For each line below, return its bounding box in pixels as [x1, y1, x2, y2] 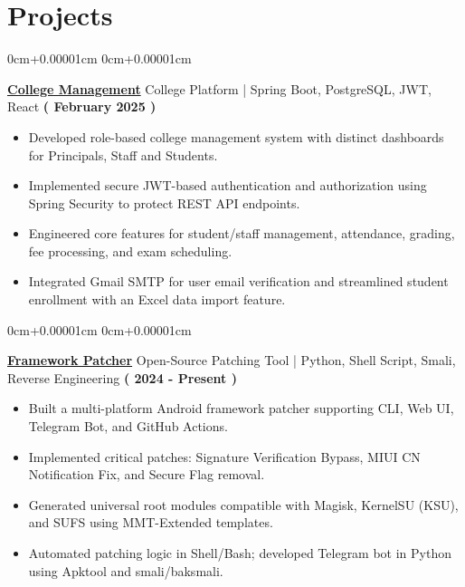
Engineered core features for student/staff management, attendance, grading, [28, 224, 455, 243]
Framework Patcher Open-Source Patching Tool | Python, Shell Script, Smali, [7, 351, 456, 370]
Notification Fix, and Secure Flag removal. [28, 465, 265, 484]
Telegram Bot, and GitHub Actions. [28, 417, 228, 436]
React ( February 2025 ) [7, 97, 157, 116]
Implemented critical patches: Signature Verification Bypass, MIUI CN [28, 447, 421, 466]
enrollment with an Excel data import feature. [28, 290, 286, 309]
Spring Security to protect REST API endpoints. [28, 193, 300, 212]
